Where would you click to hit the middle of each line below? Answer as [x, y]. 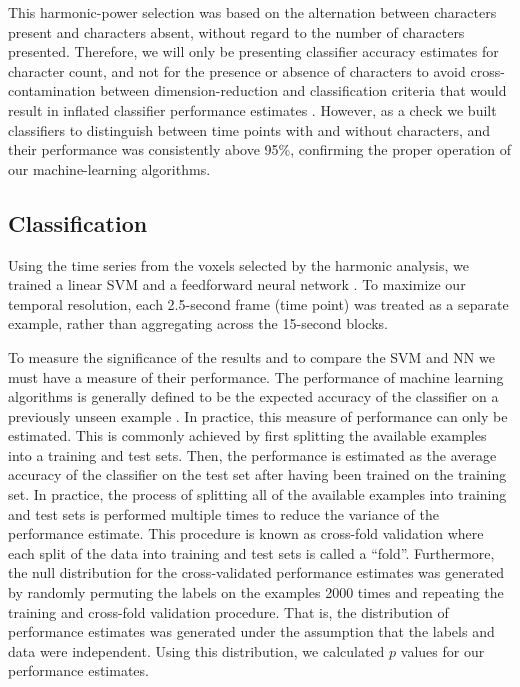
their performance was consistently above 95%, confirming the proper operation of [259, 149]
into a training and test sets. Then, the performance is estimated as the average [252, 454]
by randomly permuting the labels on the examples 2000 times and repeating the [256, 592]
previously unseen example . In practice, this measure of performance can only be [258, 415]
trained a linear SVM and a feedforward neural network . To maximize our [237, 284]
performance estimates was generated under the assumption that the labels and [251, 631]
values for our [442, 650]
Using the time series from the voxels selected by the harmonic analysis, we [239, 264]
